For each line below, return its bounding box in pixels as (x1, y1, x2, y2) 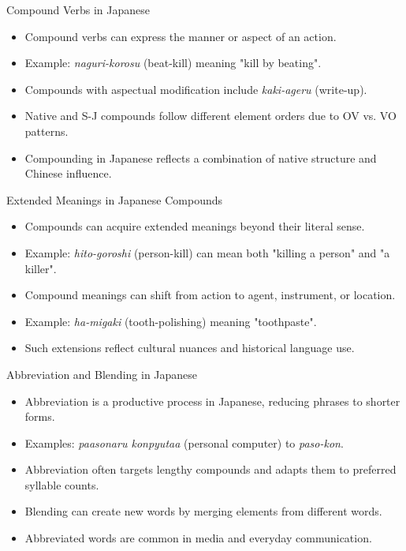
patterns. (24, 122, 69, 139)
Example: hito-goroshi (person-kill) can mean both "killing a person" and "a (24, 244, 390, 261)
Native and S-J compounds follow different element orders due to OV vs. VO (24, 107, 397, 124)
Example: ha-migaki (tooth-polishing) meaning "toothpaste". (24, 313, 317, 329)
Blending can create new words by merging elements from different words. (24, 503, 382, 519)
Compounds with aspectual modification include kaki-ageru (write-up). (24, 81, 367, 97)
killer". (24, 260, 57, 276)
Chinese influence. (24, 165, 112, 182)
